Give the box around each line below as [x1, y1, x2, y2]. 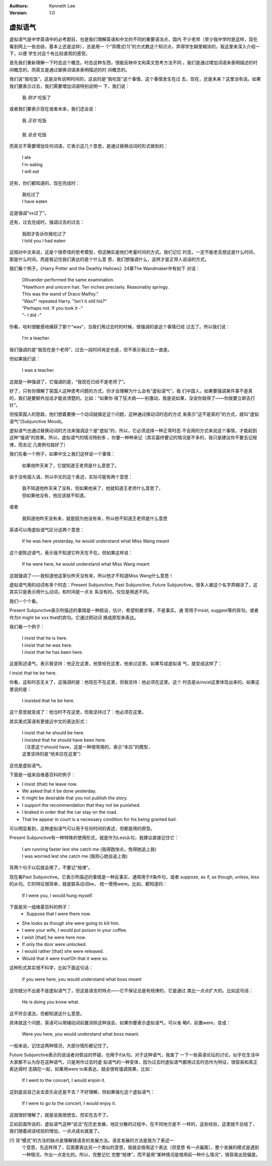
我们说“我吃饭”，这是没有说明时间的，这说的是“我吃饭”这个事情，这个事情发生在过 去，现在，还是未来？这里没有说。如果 [9, 76, 261, 82]
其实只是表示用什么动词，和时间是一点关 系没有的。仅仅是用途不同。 [9, 589, 152, 595]
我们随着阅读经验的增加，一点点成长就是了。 [9, 1128, 102, 1134]
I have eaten [22, 198, 48, 204]
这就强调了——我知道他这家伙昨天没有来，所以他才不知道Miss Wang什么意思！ [9, 572, 174, 579]
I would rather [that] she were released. [22, 948, 104, 954]
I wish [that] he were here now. [22, 934, 86, 940]
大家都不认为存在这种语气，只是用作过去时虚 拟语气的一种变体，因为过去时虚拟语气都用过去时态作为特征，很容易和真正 [9, 1059, 258, 1065]
